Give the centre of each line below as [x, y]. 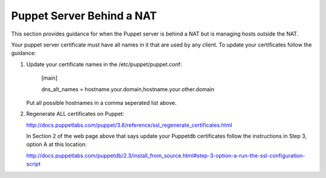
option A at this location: [56, 144]
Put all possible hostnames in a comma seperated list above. [101, 103]
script [34, 164]
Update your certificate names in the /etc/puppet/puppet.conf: [104, 64]
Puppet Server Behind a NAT [84, 16]
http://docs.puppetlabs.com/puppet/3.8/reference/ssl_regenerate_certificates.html [129, 125]
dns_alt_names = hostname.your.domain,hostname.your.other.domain [128, 89]
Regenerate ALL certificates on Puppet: [75, 114]
